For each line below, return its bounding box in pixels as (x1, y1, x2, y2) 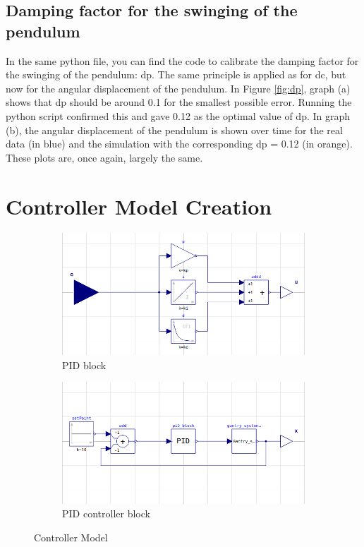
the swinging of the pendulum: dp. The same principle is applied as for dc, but (6, 67, 346, 82)
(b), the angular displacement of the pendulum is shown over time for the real (6, 122, 343, 137)
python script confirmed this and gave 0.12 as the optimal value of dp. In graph (6, 108, 351, 123)
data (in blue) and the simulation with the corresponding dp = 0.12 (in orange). (6, 136, 353, 151)
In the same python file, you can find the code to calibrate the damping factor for (6, 53, 359, 68)
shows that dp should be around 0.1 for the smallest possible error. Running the (6, 95, 352, 109)
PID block (62, 357, 107, 372)
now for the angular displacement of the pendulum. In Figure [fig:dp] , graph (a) (6, 80, 351, 95)
